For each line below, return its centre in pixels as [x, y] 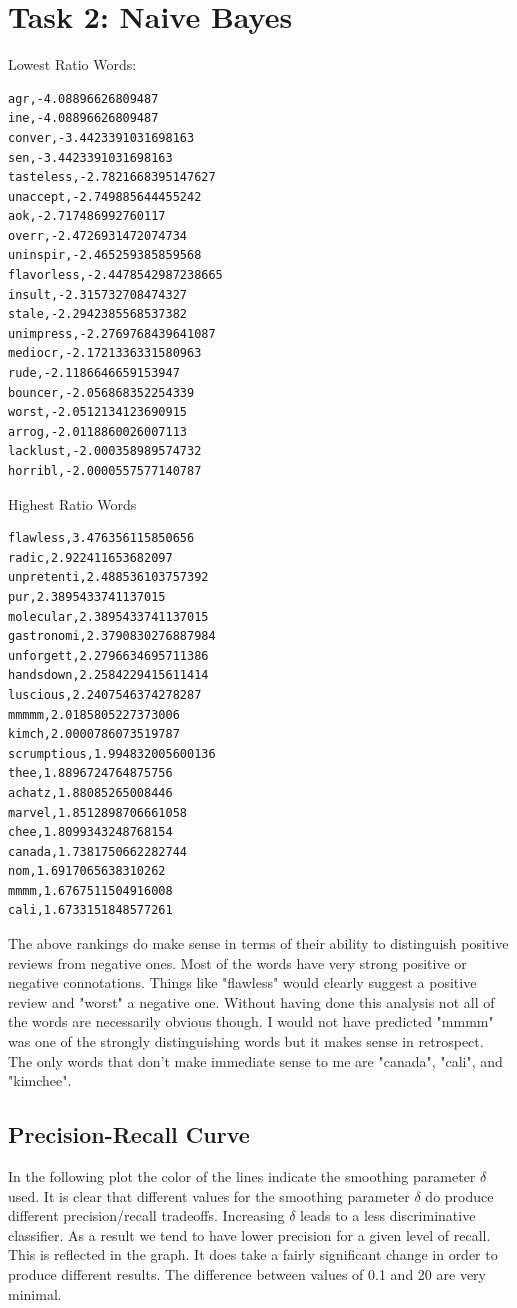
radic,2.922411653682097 [90, 557]
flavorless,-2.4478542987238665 [115, 275]
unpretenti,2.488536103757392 [108, 577]
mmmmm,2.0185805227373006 [94, 714]
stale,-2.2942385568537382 [97, 314]
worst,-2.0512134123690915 [97, 412]
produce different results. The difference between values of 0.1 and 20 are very [247, 1273]
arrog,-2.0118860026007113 [97, 431]
